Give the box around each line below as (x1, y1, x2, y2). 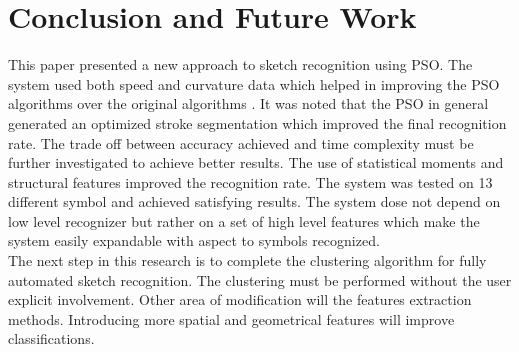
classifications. (8, 328, 95, 349)
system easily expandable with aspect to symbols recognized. (8, 230, 380, 251)
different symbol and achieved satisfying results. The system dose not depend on (8, 191, 501, 212)
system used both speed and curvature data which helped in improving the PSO (8, 73, 500, 94)
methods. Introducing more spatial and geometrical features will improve (8, 308, 455, 329)
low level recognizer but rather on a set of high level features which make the (8, 210, 480, 231)
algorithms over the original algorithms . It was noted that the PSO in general (8, 93, 489, 114)
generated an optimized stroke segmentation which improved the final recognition (8, 112, 507, 133)
